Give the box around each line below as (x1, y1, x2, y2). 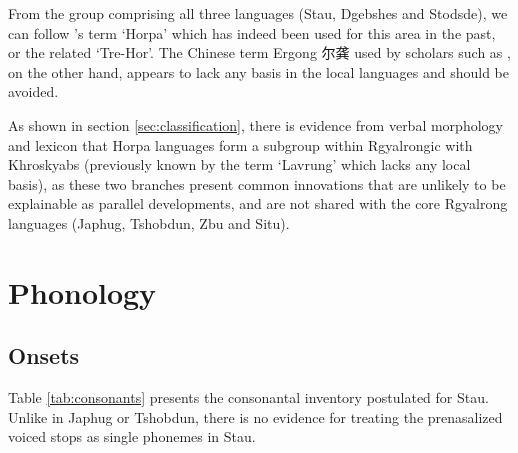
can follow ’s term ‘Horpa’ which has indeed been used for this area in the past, (8, 22, 496, 43)
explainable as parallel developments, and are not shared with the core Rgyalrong (8, 193, 508, 214)
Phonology (8, 271, 157, 312)
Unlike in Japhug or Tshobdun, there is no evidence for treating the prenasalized (8, 406, 503, 427)
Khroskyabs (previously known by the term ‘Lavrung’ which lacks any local (8, 154, 471, 175)
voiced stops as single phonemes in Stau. (8, 426, 256, 447)
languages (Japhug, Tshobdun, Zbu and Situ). (8, 212, 290, 233)
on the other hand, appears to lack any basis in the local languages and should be (8, 61, 509, 82)
